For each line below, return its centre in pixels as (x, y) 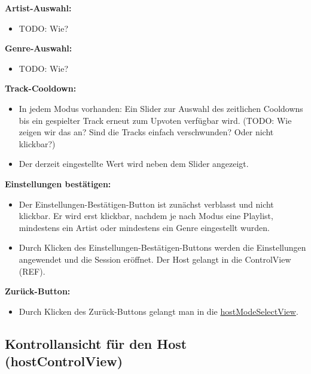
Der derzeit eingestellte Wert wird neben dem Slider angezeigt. (134, 164)
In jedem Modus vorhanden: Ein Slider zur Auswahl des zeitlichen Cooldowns (161, 108)
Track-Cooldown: (41, 88)
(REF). (32, 271)
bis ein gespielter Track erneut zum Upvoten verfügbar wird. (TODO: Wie (155, 120)
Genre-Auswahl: (39, 48)
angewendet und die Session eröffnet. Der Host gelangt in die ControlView (155, 259)
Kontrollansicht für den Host (96, 343)
